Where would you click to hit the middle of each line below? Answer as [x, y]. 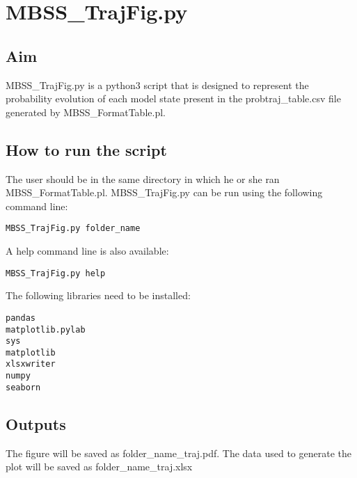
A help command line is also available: [87, 250]
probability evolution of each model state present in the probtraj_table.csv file [173, 98]
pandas [21, 318]
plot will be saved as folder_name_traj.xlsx [99, 467]
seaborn [23, 387]
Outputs [36, 423]
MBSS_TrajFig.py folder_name [73, 229]
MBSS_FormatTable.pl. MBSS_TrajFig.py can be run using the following [164, 192]
